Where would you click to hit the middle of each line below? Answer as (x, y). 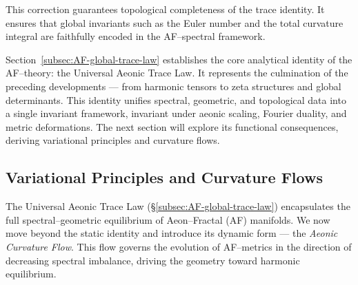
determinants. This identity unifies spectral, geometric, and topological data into (176, 99)
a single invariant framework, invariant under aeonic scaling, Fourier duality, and (176, 113)
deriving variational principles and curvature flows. (113, 140)
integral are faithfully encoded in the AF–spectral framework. (136, 36)
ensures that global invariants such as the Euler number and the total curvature (175, 22)
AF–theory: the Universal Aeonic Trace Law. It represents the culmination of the (177, 73)
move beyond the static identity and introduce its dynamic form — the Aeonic (172, 233)
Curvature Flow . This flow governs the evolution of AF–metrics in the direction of (179, 246)
